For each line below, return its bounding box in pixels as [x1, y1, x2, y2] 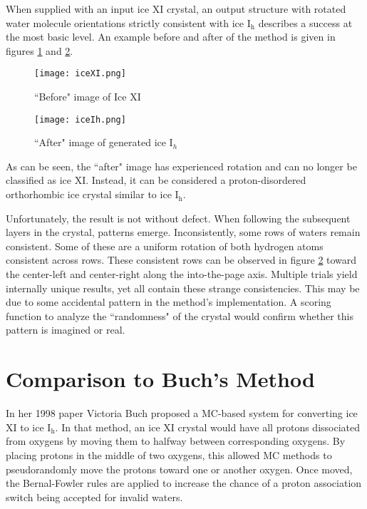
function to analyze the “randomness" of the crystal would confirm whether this [6, 308, 353, 323]
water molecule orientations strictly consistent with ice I [6, 15, 251, 30]
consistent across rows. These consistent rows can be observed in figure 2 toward [6, 252, 357, 267]
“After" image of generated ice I [34, 135, 173, 150]
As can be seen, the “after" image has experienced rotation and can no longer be [6, 158, 357, 173]
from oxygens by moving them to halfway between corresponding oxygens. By [6, 433, 346, 448]
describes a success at [258, 15, 353, 30]
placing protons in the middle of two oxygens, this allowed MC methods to [6, 447, 332, 462]
